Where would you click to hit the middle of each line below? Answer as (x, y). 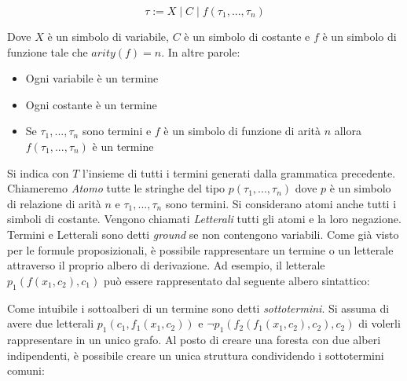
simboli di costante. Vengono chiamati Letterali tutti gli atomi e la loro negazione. (204, 219)
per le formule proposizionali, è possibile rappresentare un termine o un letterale (200, 249)
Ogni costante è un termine (91, 104)
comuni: (26, 370)
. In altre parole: (201, 51)
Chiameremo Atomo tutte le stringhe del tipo (116, 188)
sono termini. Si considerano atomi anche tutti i (281, 203)
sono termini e (117, 131)
